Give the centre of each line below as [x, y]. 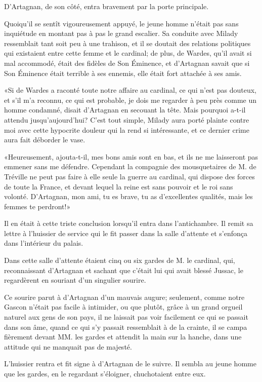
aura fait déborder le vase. [45, 140]
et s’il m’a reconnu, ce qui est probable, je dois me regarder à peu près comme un [130, 100]
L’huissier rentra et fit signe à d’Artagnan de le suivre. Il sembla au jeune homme [130, 364]
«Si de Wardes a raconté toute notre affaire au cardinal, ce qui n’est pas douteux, [130, 90]
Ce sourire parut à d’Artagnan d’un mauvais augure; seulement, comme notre [124, 297]
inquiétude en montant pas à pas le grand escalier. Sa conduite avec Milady [121, 33]
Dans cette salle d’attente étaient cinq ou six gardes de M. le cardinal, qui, [120, 260]
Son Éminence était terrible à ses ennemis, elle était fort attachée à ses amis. [123, 73]
